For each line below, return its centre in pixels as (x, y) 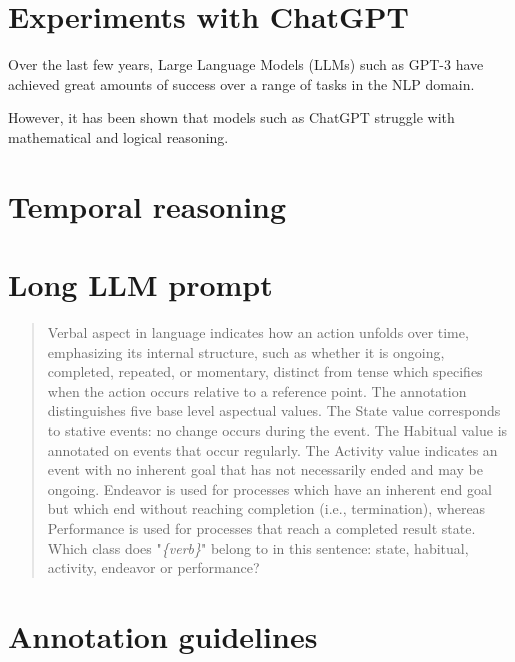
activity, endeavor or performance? (153, 567)
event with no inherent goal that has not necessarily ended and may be (265, 469)
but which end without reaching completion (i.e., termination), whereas (266, 508)
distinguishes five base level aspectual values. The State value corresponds (274, 410)
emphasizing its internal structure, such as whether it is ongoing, (246, 351)
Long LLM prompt (140, 284)
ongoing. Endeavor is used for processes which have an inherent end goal (269, 488)
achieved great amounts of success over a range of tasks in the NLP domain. (241, 83)
